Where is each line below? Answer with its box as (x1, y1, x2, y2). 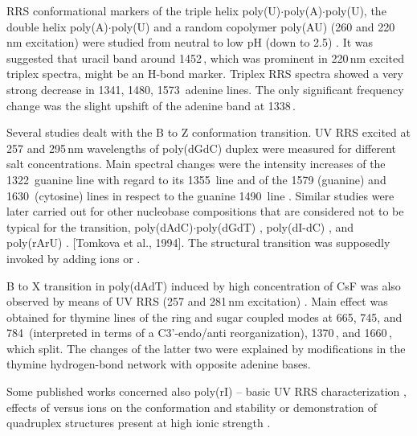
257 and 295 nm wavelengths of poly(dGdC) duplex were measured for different (6, 139, 396, 156)
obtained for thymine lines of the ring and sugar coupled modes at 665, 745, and (6, 308, 403, 325)
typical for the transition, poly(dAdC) (6, 218, 194, 235)
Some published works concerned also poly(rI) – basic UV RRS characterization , (6, 383, 407, 400)
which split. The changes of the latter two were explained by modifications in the (6, 339, 406, 356)
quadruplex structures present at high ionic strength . (6, 414, 271, 431)
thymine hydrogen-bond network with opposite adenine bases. (6, 356, 311, 372)
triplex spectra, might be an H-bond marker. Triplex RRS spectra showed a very (6, 65, 404, 82)
